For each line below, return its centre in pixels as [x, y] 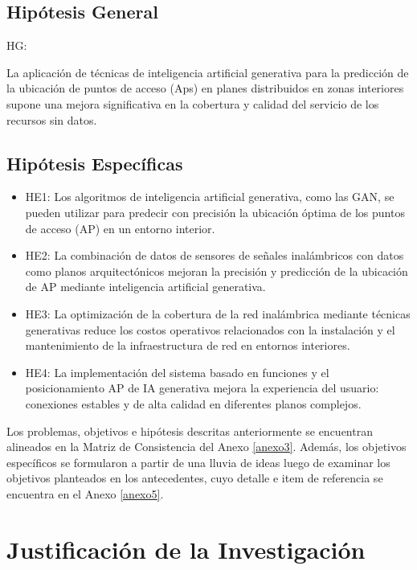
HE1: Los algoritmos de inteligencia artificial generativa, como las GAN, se [210, 197]
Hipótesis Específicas [95, 163]
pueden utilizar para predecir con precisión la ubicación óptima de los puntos [215, 212]
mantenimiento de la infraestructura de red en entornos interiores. [188, 345]
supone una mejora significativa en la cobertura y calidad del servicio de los [193, 103]
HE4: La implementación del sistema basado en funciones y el [177, 372]
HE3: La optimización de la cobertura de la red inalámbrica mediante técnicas [218, 313]
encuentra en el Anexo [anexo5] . [85, 493]
